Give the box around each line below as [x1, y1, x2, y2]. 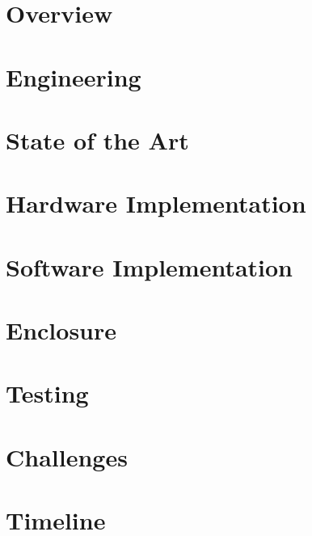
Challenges [6, 440, 128, 473]
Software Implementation [6, 250, 293, 283]
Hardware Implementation [6, 187, 306, 220]
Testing [6, 377, 89, 410]
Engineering [6, 60, 141, 93]
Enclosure [6, 314, 117, 347]
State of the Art [6, 123, 189, 156]
